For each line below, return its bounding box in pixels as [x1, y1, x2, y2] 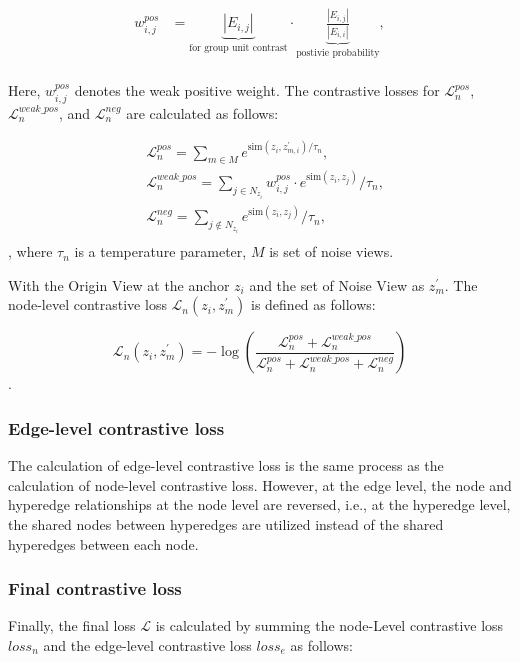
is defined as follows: [250, 294, 376, 315]
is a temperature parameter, [74, 241, 247, 262]
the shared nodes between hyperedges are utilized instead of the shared [8, 513, 444, 534]
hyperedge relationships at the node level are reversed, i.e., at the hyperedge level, [8, 494, 511, 515]
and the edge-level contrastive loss [43, 634, 252, 655]
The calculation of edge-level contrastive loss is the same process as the [8, 455, 444, 476]
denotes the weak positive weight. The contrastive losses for [74, 80, 440, 101]
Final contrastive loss [8, 576, 182, 601]
